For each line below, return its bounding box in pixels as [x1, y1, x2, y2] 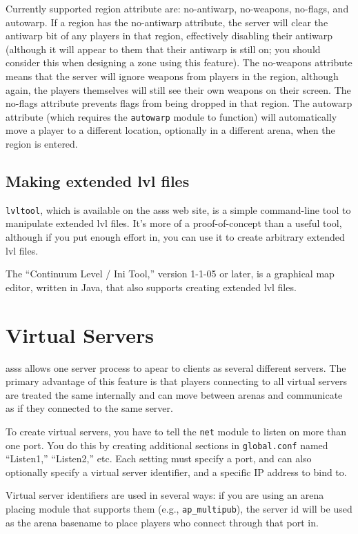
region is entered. [6, 137, 78, 150]
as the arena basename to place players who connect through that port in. [6, 515, 319, 529]
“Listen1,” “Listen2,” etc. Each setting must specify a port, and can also [6, 451, 312, 466]
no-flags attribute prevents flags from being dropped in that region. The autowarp [6, 96, 352, 110]
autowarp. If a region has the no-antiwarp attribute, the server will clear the [6, 14, 328, 29]
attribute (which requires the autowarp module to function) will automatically [6, 109, 337, 123]
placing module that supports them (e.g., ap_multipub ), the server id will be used [6, 502, 352, 516]
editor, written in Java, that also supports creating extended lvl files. [6, 279, 297, 294]
